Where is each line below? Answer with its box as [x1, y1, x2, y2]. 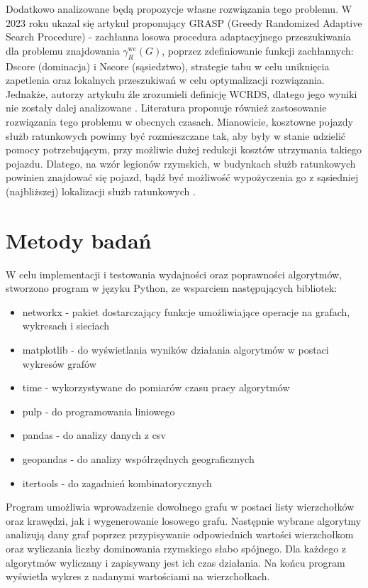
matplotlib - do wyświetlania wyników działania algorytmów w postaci [22, 342, 329, 357]
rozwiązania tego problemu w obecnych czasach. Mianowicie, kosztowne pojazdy [6, 114, 353, 129]
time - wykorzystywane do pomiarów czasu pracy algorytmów [22, 380, 290, 395]
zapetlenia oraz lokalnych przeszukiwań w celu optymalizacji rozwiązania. [6, 72, 325, 87]
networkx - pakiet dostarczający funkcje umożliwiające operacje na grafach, [22, 304, 350, 319]
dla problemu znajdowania [6, 43, 120, 58]
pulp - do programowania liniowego [22, 403, 175, 418]
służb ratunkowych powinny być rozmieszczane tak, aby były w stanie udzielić [6, 128, 346, 143]
